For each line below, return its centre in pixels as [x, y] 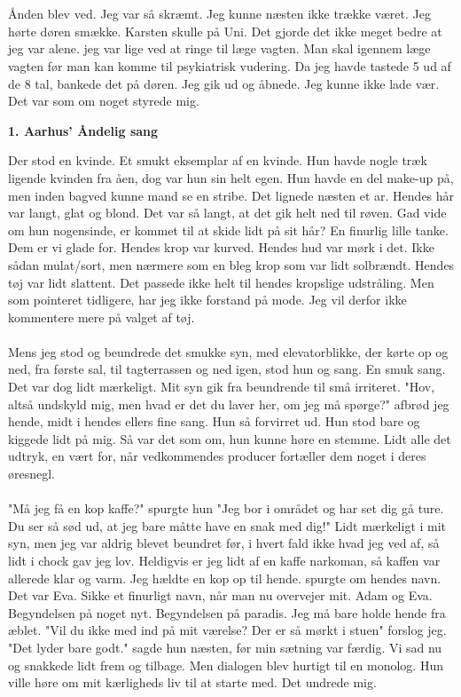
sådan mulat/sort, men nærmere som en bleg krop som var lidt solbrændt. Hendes [231, 264]
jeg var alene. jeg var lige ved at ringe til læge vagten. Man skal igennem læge [219, 48]
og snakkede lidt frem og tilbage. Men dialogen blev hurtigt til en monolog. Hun [226, 665]
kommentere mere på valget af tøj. [102, 317]
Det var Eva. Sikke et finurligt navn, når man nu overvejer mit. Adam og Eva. [220, 595]
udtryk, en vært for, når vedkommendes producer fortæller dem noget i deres [217, 456]
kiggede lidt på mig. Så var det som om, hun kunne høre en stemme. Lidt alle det [230, 438]
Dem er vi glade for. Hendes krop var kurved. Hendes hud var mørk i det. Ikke [221, 247]
